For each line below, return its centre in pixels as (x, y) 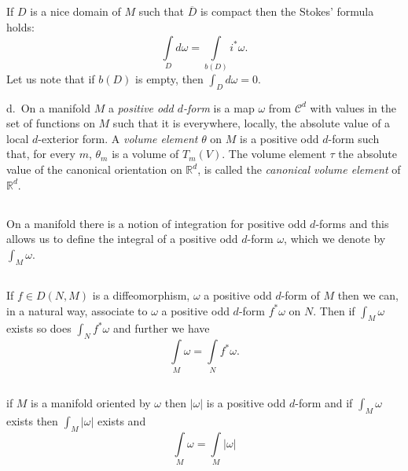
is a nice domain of (75, 11)
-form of (300, 295)
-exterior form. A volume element (118, 138)
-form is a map (219, 107)
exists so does (39, 328)
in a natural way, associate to (77, 310)
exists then (32, 420)
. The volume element (274, 154)
